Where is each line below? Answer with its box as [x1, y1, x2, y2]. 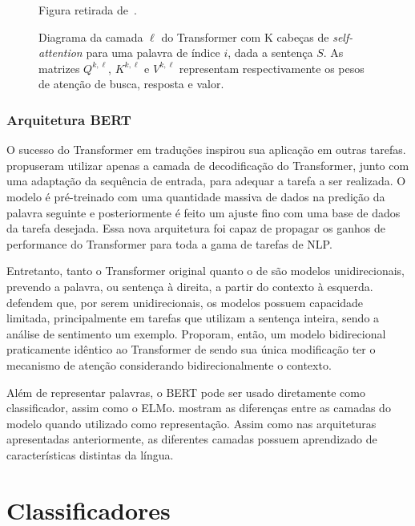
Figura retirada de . [38, 2, 137, 18]
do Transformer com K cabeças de [161, 28, 329, 45]
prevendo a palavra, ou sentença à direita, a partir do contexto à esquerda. [6, 277, 373, 294]
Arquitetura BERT [6, 109, 131, 129]
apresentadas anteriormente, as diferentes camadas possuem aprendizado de [6, 431, 377, 447]
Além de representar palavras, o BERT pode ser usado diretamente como [6, 383, 365, 400]
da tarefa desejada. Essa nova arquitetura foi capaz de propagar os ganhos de [6, 220, 385, 237]
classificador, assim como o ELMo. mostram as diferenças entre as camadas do [6, 399, 391, 416]
